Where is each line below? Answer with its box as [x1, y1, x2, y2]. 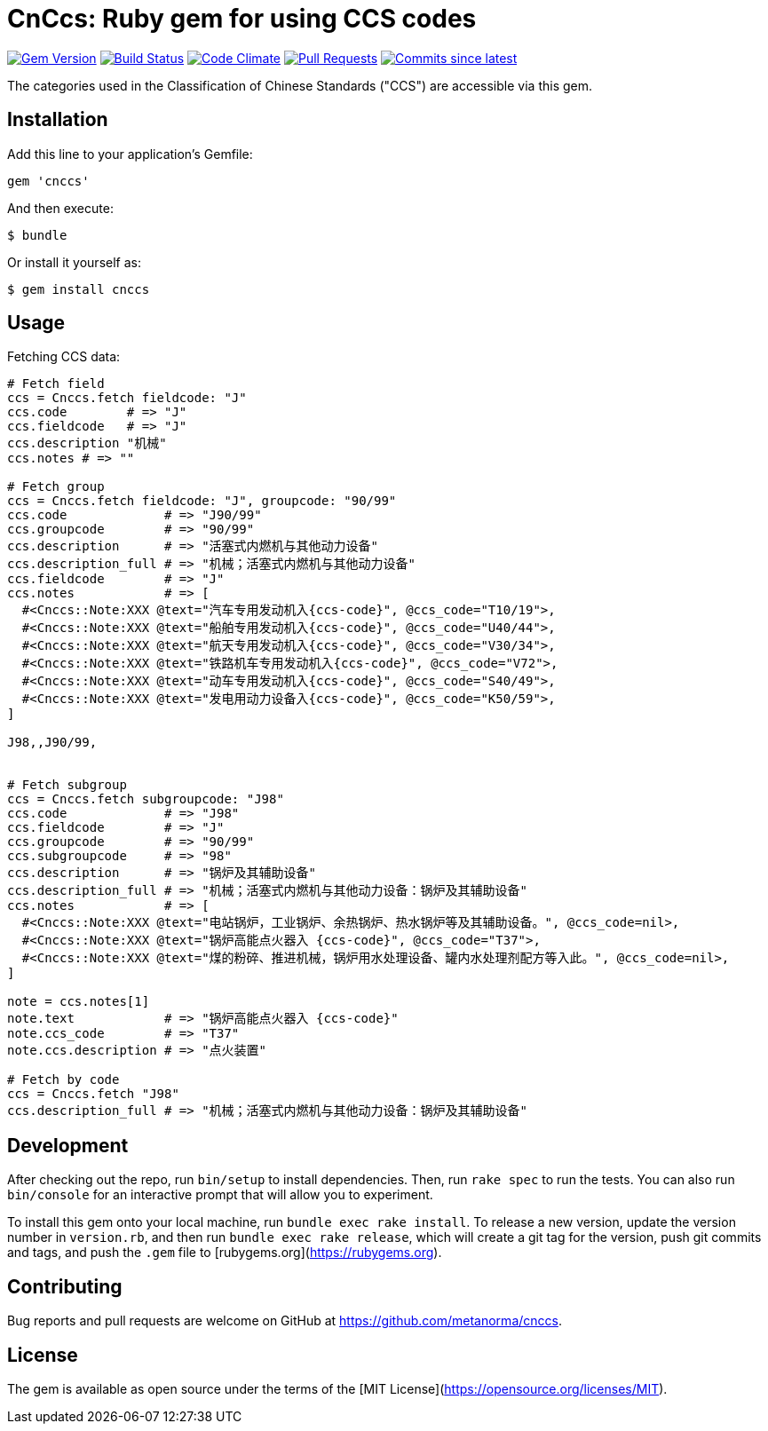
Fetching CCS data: [7, 349, 121, 365]
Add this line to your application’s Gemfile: [7, 146, 253, 162]
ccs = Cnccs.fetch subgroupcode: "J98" [7, 792, 284, 807]
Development [7, 1134, 129, 1157]
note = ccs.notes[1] [7, 994, 150, 1009]
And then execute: [7, 200, 114, 216]
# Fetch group [7, 479, 105, 494]
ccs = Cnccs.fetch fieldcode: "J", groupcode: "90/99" [7, 494, 397, 509]
